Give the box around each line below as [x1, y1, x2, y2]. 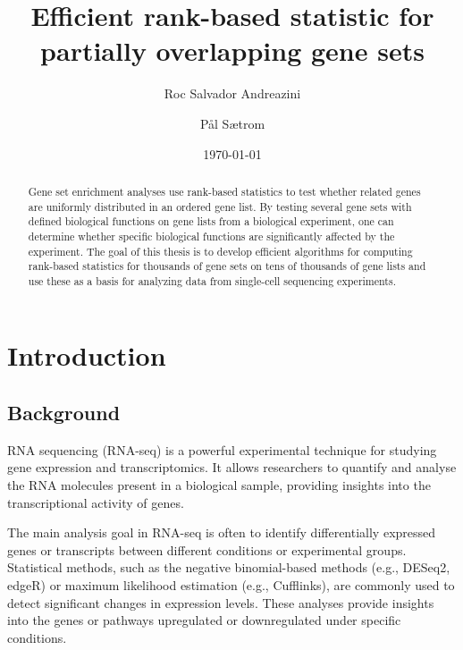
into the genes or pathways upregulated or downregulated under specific [7, 611, 401, 629]
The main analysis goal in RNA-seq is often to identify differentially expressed [7, 523, 436, 542]
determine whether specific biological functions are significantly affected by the [28, 228, 395, 243]
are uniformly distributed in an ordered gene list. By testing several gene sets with [28, 198, 412, 214]
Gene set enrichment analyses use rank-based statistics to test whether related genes [28, 183, 421, 198]
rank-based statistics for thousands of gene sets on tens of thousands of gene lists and [28, 258, 426, 274]
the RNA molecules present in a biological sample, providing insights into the [7, 476, 431, 494]
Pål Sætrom [199, 114, 265, 132]
